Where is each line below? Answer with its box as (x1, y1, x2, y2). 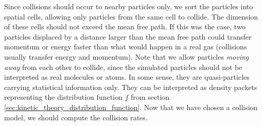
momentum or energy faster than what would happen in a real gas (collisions (4, 41, 247, 52)
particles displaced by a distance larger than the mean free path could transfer (4, 31, 252, 42)
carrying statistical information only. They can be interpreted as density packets (4, 81, 257, 92)
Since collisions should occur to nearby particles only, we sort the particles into (4, 1, 253, 11)
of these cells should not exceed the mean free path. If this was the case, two (4, 21, 246, 32)
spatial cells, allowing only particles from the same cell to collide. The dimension (4, 11, 258, 22)
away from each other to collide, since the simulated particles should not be (4, 61, 242, 72)
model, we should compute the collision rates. (4, 112, 148, 122)
